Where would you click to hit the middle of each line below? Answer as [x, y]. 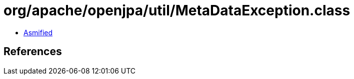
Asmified [38, 32]
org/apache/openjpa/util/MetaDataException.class [177, 10]
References [33, 52]
